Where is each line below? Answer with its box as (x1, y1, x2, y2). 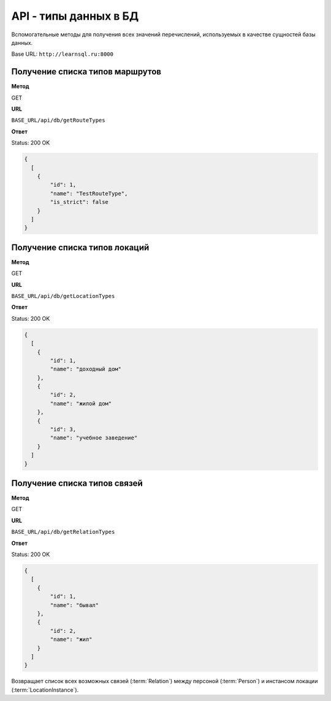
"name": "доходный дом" (50, 366, 122, 373)
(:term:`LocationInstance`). (11, 686, 79, 694)
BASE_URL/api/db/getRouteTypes (11, 117, 105, 124)
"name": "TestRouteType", (50, 190, 128, 197)
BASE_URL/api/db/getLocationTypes (11, 292, 115, 299)
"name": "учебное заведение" (50, 434, 138, 442)
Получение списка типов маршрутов (11, 66, 162, 77)
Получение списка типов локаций (11, 242, 150, 253)
